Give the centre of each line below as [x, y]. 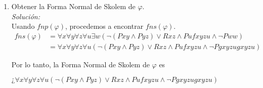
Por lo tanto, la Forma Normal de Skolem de [80, 64]
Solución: [26, 16]
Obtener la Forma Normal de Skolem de [73, 6]
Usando [23, 26]
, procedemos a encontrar [104, 26]
